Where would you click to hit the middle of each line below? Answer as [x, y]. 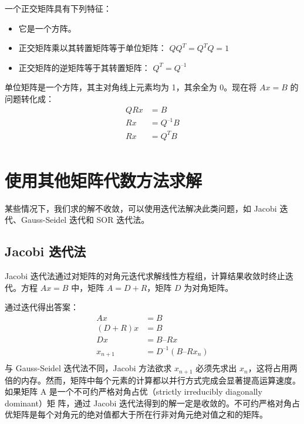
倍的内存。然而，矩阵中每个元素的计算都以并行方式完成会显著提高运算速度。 [153, 380]
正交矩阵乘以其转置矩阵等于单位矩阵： [92, 48]
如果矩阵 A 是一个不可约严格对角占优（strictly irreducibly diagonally [134, 391]
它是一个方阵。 [47, 28]
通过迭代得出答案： [42, 307]
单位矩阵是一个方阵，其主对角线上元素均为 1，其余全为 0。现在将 [131, 87]
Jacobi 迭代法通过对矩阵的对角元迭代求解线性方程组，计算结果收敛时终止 [145, 276]
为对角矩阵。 [209, 287]
